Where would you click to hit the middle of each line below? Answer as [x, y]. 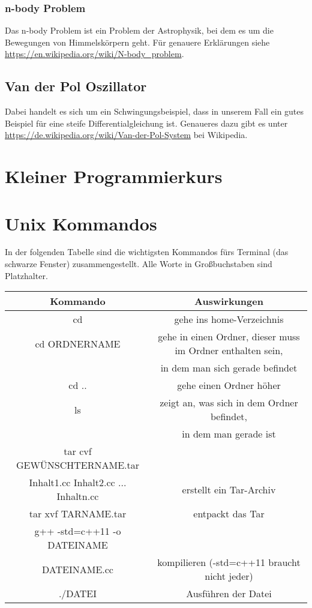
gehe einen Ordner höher [229, 385]
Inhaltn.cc [78, 496]
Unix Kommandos [81, 223]
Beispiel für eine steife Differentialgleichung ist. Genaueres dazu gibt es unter [146, 123]
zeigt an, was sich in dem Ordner [229, 403]
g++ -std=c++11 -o [78, 531]
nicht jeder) [229, 576]
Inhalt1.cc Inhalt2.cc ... [78, 483]
